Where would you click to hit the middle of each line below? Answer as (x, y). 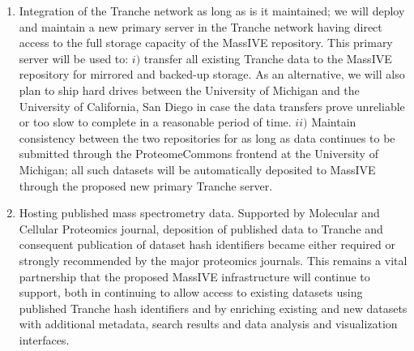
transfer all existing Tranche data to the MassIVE (268, 58)
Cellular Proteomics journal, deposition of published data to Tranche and (201, 228)
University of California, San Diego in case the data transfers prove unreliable (212, 106)
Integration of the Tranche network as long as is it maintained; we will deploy (212, 11)
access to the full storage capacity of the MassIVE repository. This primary (206, 43)
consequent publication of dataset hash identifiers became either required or (207, 244)
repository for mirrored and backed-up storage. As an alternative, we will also (212, 74)
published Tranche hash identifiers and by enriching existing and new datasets (213, 308)
